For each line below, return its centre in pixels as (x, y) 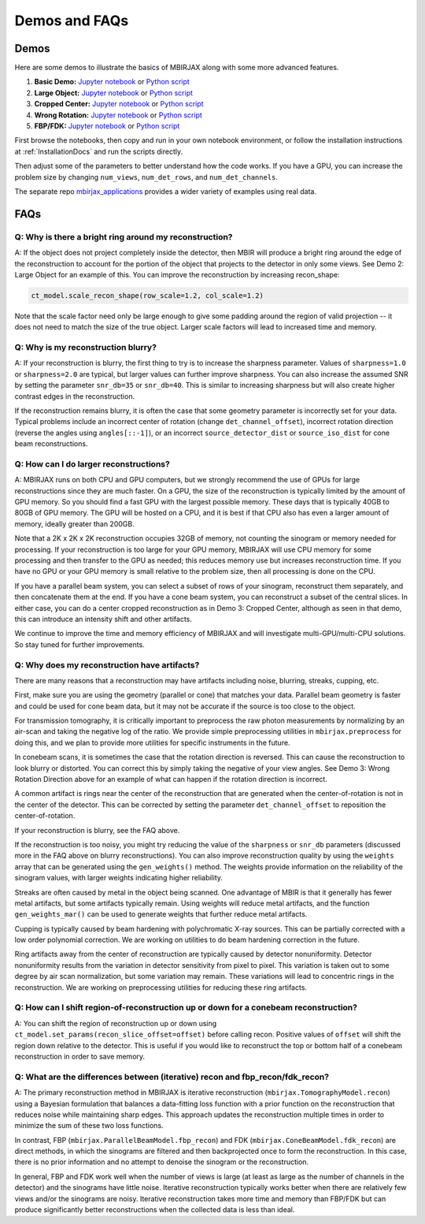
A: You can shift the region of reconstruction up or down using (116, 1023)
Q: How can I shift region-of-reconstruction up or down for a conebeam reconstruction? (186, 1007)
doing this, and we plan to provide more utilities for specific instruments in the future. (152, 742)
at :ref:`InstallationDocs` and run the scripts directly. (99, 151)
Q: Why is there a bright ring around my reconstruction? (124, 236)
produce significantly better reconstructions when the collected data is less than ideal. (155, 1210)
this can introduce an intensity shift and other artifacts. (103, 619)
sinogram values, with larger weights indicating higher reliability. (119, 878)
